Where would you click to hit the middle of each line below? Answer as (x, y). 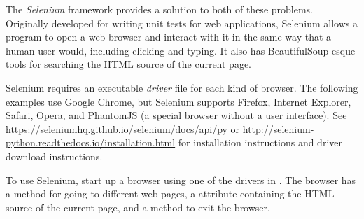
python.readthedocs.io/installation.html (91, 142)
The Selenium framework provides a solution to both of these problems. (159, 9)
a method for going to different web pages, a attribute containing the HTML (170, 193)
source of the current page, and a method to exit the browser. (138, 207)
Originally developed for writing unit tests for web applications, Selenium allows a (182, 23)
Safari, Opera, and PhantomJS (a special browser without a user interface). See (176, 115)
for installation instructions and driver (260, 142)
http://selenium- (278, 128)
